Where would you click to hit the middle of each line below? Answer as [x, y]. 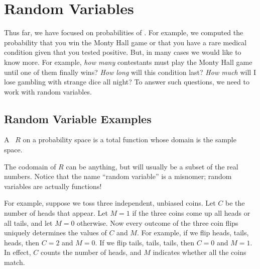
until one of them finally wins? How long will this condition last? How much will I [130, 72]
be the [235, 203]
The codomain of [30, 166]
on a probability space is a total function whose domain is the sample [129, 140]
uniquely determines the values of [55, 233]
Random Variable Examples [78, 118]
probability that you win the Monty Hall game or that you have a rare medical [125, 42]
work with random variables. [48, 91]
